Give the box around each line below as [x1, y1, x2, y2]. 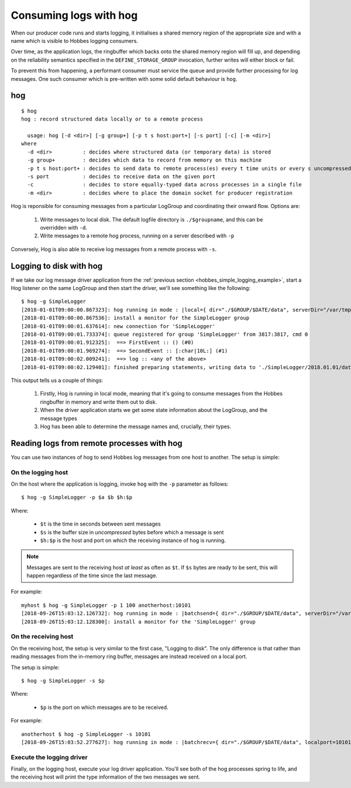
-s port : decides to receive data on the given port [27, 173, 216, 180]
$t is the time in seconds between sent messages [40, 520, 161, 527]
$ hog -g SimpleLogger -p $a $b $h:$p [21, 494, 133, 501]
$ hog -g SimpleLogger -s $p [21, 677, 105, 684]
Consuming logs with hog [11, 9, 138, 22]
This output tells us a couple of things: [11, 377, 104, 384]
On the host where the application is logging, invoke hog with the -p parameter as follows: [11, 480, 229, 487]
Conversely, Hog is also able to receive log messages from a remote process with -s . [11, 245, 217, 253]
